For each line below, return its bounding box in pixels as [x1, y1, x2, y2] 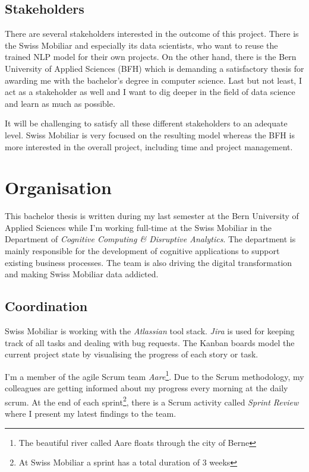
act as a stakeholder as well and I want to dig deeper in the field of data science [5, 85, 295, 98]
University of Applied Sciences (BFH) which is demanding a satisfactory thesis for [5, 62, 304, 74]
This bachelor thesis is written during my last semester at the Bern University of [5, 210, 299, 222]
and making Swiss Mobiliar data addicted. [5, 268, 159, 280]
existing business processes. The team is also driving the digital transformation [5, 256, 292, 268]
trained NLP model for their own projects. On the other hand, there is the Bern [5, 50, 297, 63]
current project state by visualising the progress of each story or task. [5, 348, 258, 360]
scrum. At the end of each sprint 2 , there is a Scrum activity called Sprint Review [5, 394, 299, 408]
